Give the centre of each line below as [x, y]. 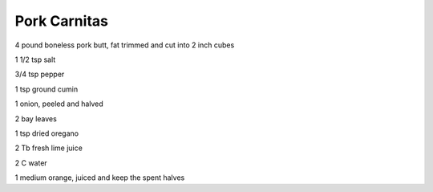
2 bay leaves [36, 118]
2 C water [31, 163]
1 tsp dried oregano [47, 133]
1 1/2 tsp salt [35, 59]
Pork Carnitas [61, 21]
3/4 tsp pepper [40, 74]
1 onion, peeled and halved [59, 104]
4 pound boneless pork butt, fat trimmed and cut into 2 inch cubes [125, 45]
